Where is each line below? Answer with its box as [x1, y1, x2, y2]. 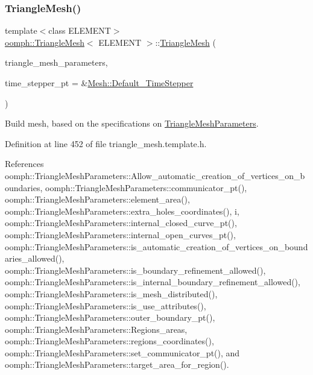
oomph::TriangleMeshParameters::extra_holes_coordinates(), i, [5, 204, 239, 217]
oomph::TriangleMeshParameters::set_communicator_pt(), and [5, 346, 240, 359]
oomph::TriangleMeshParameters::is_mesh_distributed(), [5, 287, 218, 300]
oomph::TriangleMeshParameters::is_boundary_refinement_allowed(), [5, 263, 266, 276]
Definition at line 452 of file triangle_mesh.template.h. [5, 137, 207, 150]
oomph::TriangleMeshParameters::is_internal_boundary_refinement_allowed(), [5, 276, 300, 288]
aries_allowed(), [5, 252, 65, 265]
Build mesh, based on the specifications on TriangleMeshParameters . [5, 117, 259, 130]
